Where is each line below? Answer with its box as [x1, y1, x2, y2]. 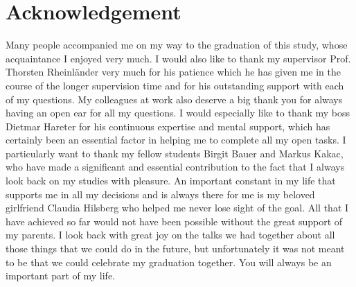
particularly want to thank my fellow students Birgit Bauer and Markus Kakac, [6, 146, 344, 160]
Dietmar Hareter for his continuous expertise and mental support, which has [6, 119, 330, 133]
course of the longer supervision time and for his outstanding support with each [6, 78, 344, 92]
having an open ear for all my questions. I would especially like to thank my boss [6, 105, 350, 120]
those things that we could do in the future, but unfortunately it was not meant [6, 241, 345, 256]
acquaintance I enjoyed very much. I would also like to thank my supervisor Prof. [6, 51, 351, 65]
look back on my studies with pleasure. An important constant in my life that [6, 173, 336, 188]
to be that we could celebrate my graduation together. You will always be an [6, 254, 332, 269]
